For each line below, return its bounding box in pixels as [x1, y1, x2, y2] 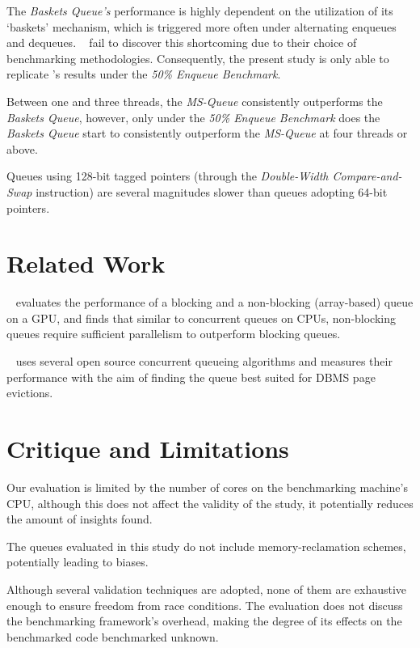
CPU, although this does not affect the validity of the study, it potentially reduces [6, 494, 414, 511]
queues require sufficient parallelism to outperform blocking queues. [6, 325, 341, 342]
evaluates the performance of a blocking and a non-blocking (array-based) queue [15, 294, 414, 311]
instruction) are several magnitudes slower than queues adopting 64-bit [36, 183, 388, 200]
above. [6, 140, 38, 157]
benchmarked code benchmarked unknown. [6, 628, 219, 645]
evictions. [6, 384, 53, 401]
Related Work [6, 247, 166, 280]
